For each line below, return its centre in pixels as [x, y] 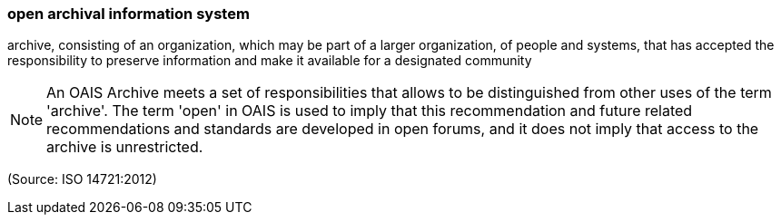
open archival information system [129, 14]
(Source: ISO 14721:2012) [82, 179]
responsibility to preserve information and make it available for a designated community [270, 61]
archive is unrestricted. [125, 147]
